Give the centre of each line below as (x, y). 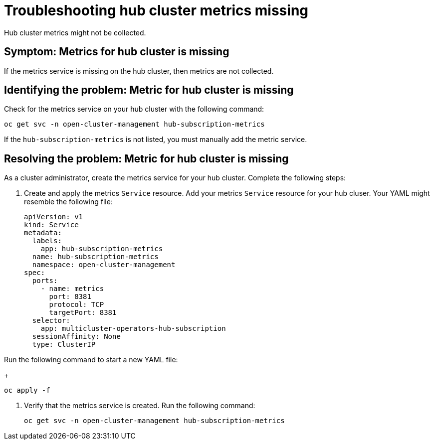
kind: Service (51, 225)
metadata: (43, 233)
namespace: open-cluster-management (104, 265)
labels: (47, 241)
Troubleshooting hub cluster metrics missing (156, 10)
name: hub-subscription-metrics (95, 257)
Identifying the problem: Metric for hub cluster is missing (149, 90)
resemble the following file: (68, 202)
